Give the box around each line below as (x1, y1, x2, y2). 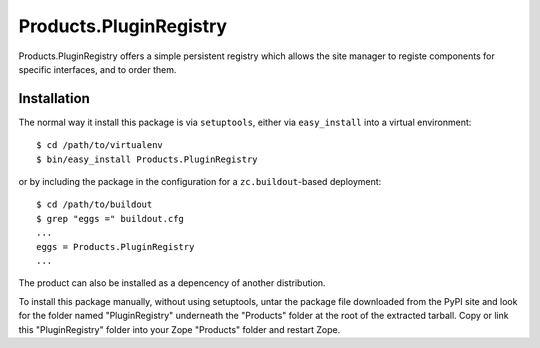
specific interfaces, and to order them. (18, 63, 177, 75)
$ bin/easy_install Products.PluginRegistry (36, 153, 259, 165)
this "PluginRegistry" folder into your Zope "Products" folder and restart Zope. (18, 323, 341, 335)
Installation (18, 90, 90, 107)
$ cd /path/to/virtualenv (36, 140, 164, 151)
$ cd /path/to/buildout (36, 199, 153, 210)
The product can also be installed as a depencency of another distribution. (18, 277, 326, 289)
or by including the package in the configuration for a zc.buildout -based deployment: (18, 176, 382, 188)
